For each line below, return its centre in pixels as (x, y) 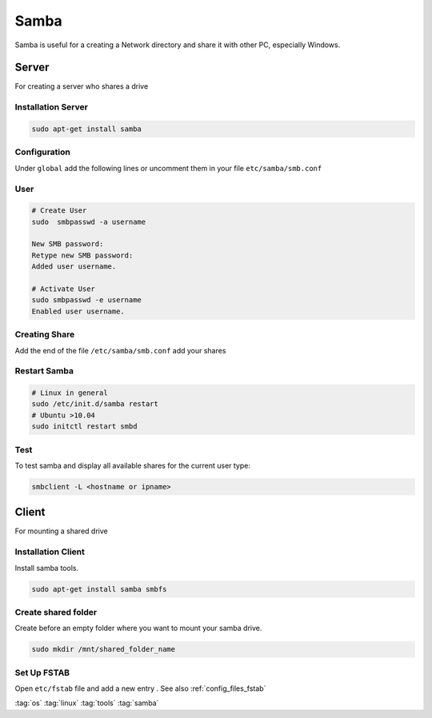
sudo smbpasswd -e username (86, 300)
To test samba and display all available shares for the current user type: (133, 465)
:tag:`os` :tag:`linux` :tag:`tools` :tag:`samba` (87, 703)
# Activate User (64, 289)
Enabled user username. (78, 311)
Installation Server (51, 107)
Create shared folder (56, 612)
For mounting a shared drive (61, 531)
